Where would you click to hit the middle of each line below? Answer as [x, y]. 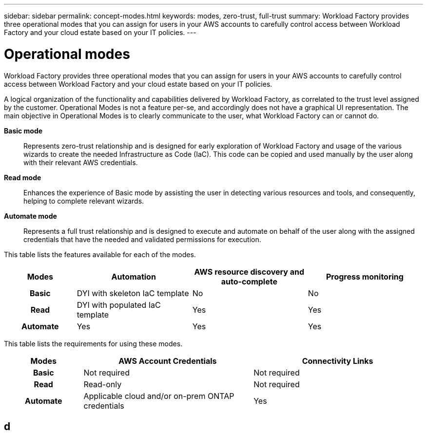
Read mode [23, 177]
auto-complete [249, 281]
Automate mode [30, 216]
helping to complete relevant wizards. [84, 201]
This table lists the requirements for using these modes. [93, 343]
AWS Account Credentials [168, 361]
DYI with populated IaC [119, 305]
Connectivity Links [338, 361]
